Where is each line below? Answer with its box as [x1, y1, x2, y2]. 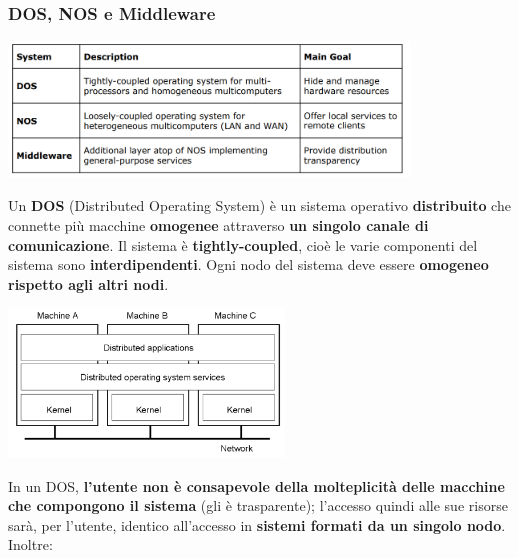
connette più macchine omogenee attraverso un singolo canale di [8, 215, 429, 236]
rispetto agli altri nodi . [8, 273, 169, 294]
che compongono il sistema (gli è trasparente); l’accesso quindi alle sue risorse [8, 495, 508, 516]
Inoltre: [8, 534, 53, 555]
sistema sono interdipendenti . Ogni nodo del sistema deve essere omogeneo [8, 254, 489, 275]
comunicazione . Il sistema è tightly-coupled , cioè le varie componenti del [8, 234, 478, 255]
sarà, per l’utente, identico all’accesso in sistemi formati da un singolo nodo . [8, 514, 506, 535]
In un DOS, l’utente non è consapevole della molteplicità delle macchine [8, 475, 505, 496]
